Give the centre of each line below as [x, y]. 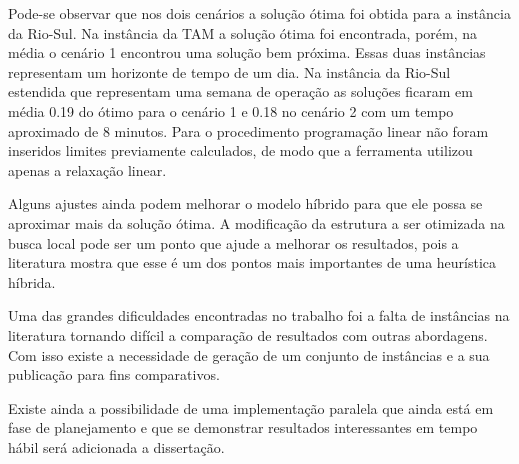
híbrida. [32, 281]
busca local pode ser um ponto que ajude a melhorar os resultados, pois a [233, 242]
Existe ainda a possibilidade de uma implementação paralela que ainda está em [251, 407]
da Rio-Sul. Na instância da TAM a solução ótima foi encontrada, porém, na [243, 32]
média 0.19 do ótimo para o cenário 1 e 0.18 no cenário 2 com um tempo [231, 110]
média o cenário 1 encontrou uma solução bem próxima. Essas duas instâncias [247, 52]
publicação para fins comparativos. [114, 374]
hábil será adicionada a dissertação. [116, 446]
